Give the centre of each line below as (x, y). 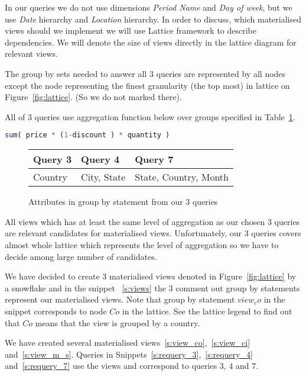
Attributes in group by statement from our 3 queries (123, 202)
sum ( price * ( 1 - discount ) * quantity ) (87, 135)
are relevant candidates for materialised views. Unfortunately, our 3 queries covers (153, 233)
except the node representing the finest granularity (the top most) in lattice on (147, 85)
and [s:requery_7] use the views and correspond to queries (111, 366)
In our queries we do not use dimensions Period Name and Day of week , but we (149, 7)
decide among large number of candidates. (81, 256)
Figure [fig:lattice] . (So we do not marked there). (93, 97)
